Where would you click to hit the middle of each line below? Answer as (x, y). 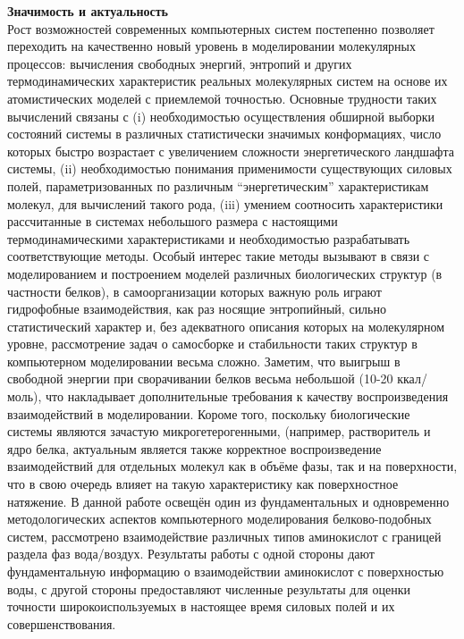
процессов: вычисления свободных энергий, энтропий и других (180, 63)
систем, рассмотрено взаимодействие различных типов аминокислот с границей (224, 536)
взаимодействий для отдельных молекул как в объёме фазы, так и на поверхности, (232, 466)
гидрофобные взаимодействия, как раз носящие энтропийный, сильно (197, 309)
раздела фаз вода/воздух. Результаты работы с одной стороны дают (191, 554)
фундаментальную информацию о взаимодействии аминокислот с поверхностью (226, 571)
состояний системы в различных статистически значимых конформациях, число (224, 134)
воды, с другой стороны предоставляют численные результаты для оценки (209, 589)
